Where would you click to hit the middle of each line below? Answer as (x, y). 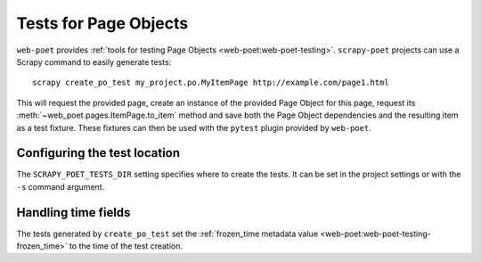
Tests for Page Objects (102, 23)
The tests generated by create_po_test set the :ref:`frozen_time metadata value (167, 233)
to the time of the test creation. (126, 246)
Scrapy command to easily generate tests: (94, 61)
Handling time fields (73, 213)
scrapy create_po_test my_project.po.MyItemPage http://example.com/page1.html (211, 83)
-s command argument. (61, 186)
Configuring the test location (98, 153)
